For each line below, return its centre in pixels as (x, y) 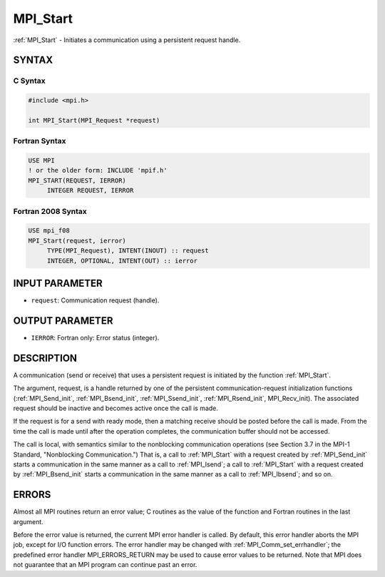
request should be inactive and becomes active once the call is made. (116, 408)
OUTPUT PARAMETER (63, 321)
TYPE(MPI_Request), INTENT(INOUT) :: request (128, 251)
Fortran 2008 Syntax (50, 211)
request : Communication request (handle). (95, 300)
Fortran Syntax (40, 141)
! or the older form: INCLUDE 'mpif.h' (98, 170)
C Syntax (29, 81)
